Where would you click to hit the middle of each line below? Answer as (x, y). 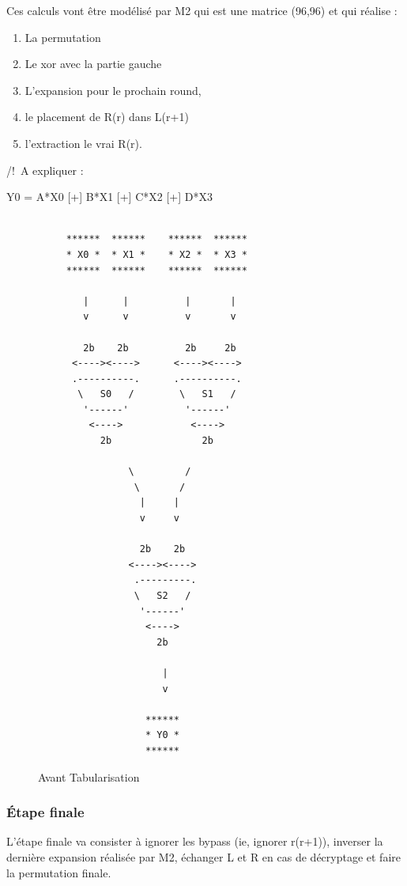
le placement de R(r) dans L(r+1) (107, 117)
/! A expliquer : (45, 170)
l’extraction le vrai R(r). (83, 143)
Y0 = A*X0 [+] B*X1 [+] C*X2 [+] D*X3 (109, 197)
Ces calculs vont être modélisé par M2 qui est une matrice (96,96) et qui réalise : (202, 10)
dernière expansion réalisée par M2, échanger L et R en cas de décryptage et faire (203, 856)
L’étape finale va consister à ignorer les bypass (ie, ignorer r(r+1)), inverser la (195, 841)
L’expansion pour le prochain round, (113, 90)
